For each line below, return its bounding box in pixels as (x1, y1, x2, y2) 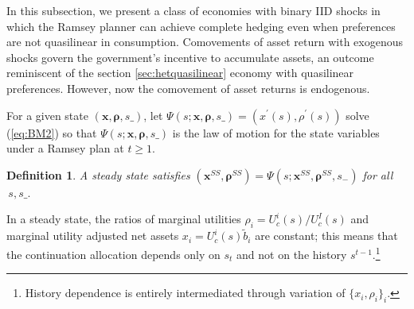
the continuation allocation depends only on (6, 245, 221, 262)
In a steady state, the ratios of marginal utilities (6, 211, 241, 227)
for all (362, 166, 393, 183)
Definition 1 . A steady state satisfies (6, 166, 190, 183)
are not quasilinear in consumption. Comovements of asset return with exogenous (6, 33, 403, 50)
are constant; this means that (255, 227, 398, 244)
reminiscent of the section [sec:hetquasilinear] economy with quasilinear (6, 64, 354, 81)
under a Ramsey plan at (6, 140, 124, 156)
